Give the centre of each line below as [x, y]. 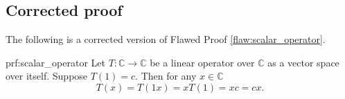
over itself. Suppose [47, 76]
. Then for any [166, 76]
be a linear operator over [202, 62]
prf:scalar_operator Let [55, 62]
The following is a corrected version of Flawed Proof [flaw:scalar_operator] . [166, 39]
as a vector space [303, 62]
